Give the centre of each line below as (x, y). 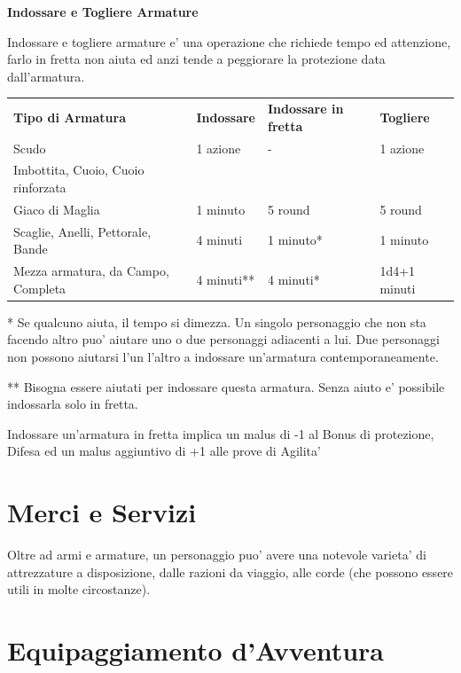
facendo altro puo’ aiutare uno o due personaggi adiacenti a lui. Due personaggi (223, 339)
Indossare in (306, 109)
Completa (40, 288)
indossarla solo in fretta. (73, 404)
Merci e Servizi (102, 512)
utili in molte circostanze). (79, 589)
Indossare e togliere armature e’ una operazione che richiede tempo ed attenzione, (229, 41)
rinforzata (40, 187)
